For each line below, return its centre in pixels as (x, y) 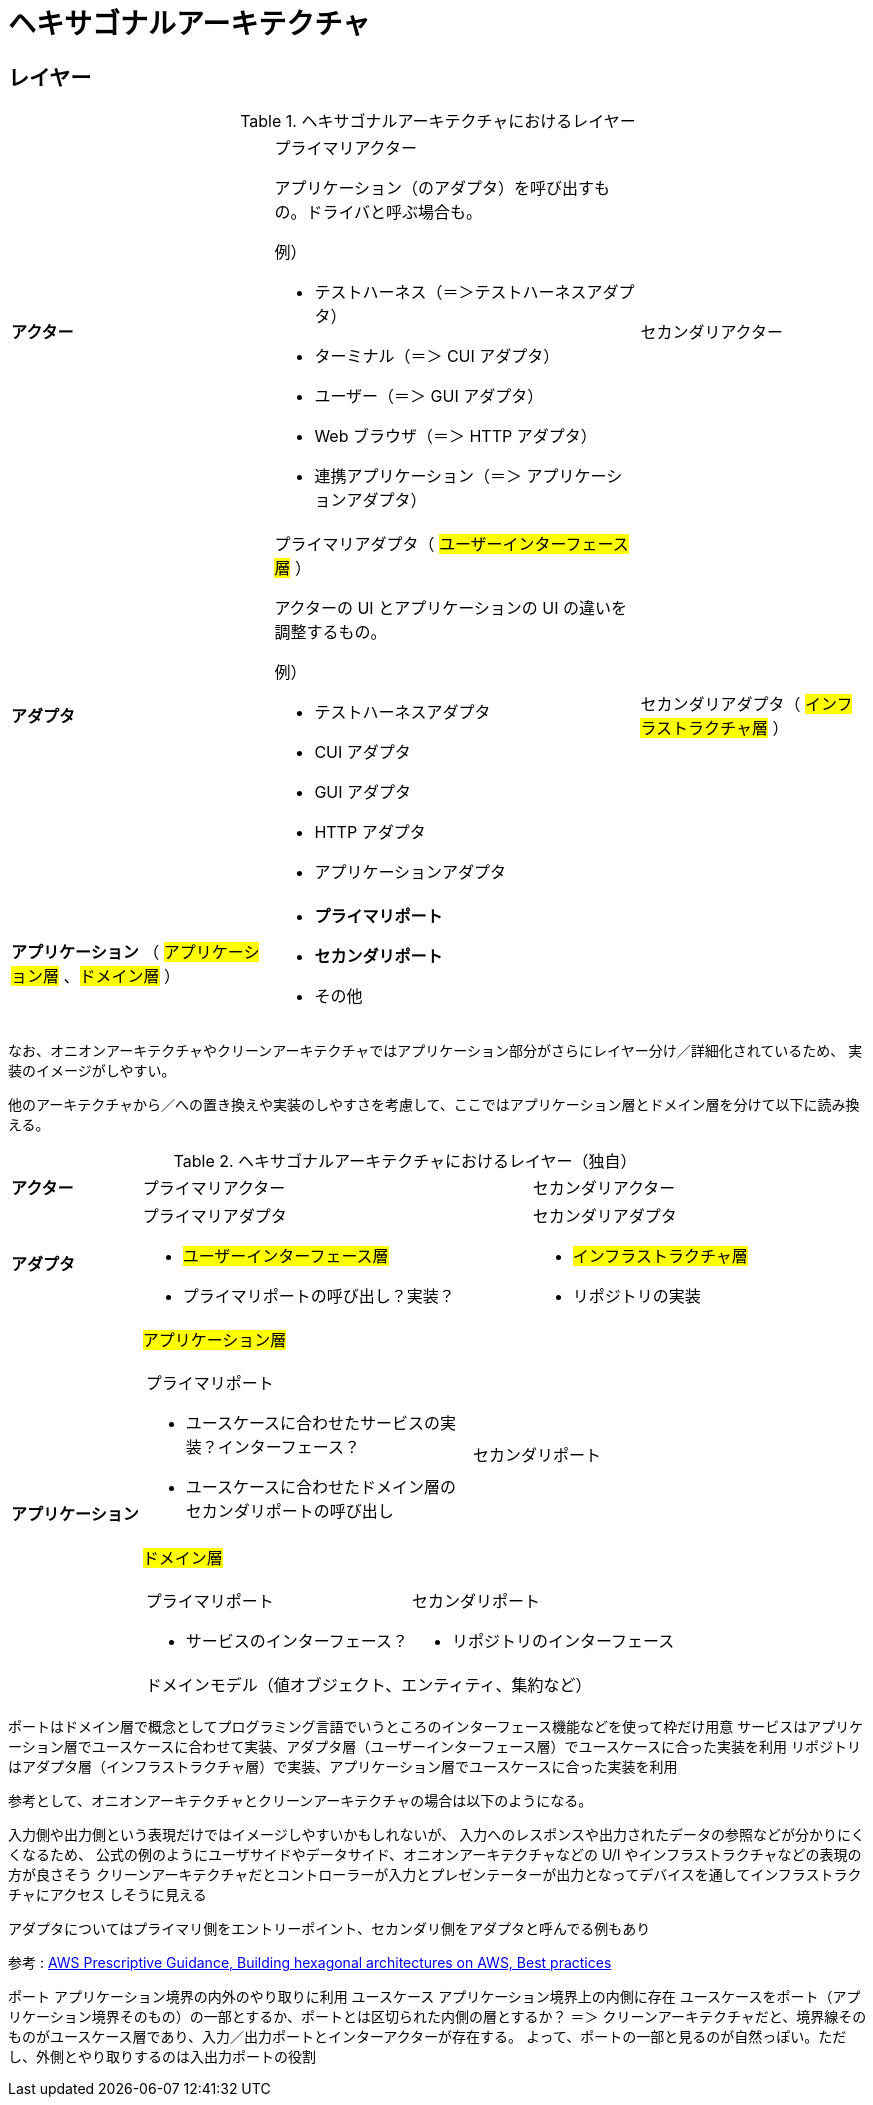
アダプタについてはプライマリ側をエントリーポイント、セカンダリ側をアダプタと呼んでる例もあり (329, 1929)
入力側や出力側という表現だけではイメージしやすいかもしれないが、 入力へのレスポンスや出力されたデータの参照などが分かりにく (436, 1835)
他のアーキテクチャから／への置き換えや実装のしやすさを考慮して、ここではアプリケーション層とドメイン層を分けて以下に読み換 (434, 1105)
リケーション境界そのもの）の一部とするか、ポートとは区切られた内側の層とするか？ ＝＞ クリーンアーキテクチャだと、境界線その (437, 2017)
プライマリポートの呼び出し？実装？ (318, 1296)
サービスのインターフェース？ (296, 1641)
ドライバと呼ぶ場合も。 (394, 212)
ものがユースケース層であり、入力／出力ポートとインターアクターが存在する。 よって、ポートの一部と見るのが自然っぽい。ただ (427, 2037)
